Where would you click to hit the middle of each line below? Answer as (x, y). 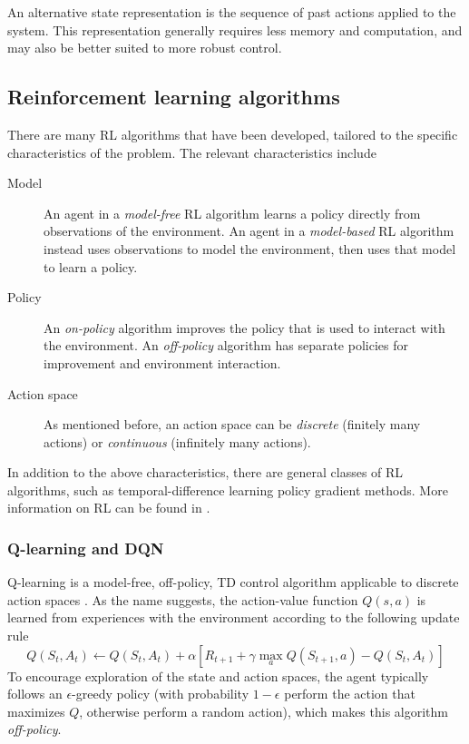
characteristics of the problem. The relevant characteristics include (192, 152)
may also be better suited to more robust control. (145, 48)
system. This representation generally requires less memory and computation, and (235, 29)
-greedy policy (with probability (161, 694)
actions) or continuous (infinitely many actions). (177, 441)
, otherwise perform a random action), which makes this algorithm (264, 711)
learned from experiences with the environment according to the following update (234, 617)
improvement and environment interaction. (162, 362)
